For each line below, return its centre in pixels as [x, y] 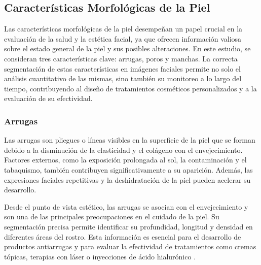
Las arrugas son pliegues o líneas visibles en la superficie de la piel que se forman [130, 140]
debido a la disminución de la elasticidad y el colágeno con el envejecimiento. [123, 150]
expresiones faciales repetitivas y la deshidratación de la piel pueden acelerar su [127, 179]
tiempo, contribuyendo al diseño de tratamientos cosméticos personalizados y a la [130, 88]
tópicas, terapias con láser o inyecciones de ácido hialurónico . [100, 256]
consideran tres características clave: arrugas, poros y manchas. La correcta [121, 58]
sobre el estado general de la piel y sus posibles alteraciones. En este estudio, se [127, 48]
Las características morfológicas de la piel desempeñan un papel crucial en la [123, 29]
